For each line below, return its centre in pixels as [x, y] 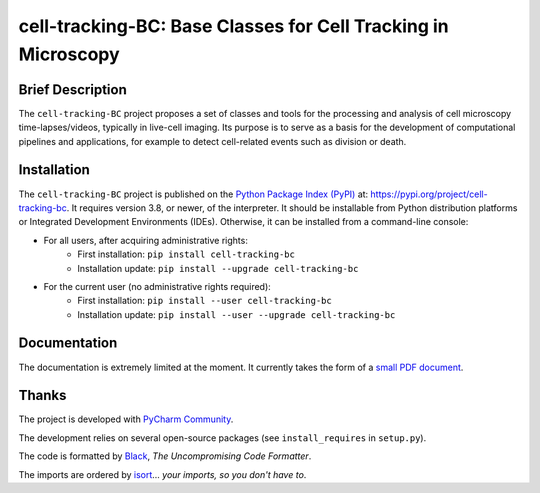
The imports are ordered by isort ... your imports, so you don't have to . [162, 474]
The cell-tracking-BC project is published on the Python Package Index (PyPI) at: [193, 194]
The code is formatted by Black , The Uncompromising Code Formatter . [165, 456]
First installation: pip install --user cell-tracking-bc [204, 301]
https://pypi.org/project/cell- [429, 194]
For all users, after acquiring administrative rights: [146, 240]
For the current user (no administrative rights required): [157, 286]
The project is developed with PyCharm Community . [126, 419]
